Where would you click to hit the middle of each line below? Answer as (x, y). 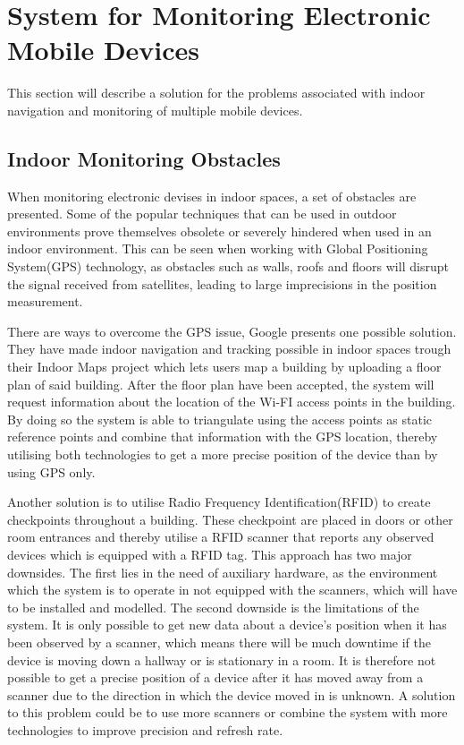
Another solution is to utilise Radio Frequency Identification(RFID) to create (219, 502)
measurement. (45, 301)
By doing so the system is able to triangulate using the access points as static (219, 419)
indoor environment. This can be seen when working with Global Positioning (218, 248)
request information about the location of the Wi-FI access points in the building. (232, 402)
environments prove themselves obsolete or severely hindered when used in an (219, 231)
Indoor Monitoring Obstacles (144, 158)
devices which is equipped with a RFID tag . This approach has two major (210, 554)
